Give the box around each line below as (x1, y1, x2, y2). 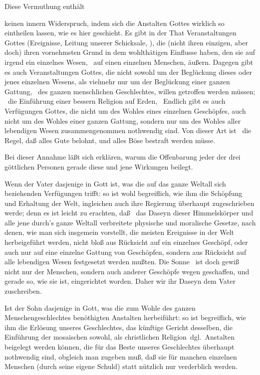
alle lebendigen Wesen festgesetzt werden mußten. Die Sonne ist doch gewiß (4, 256, 239, 267)
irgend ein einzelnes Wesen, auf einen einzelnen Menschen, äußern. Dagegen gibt (4, 56, 254, 67)
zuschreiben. (4, 286, 42, 296)
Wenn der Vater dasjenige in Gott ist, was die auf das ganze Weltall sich (4, 178, 226, 188)
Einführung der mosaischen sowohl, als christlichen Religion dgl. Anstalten (4, 332, 235, 342)
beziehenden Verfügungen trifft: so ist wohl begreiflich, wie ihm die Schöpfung (4, 188, 243, 198)
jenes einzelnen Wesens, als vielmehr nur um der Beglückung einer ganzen (4, 76, 230, 87)
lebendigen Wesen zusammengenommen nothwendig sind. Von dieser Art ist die (4, 125, 252, 136)
